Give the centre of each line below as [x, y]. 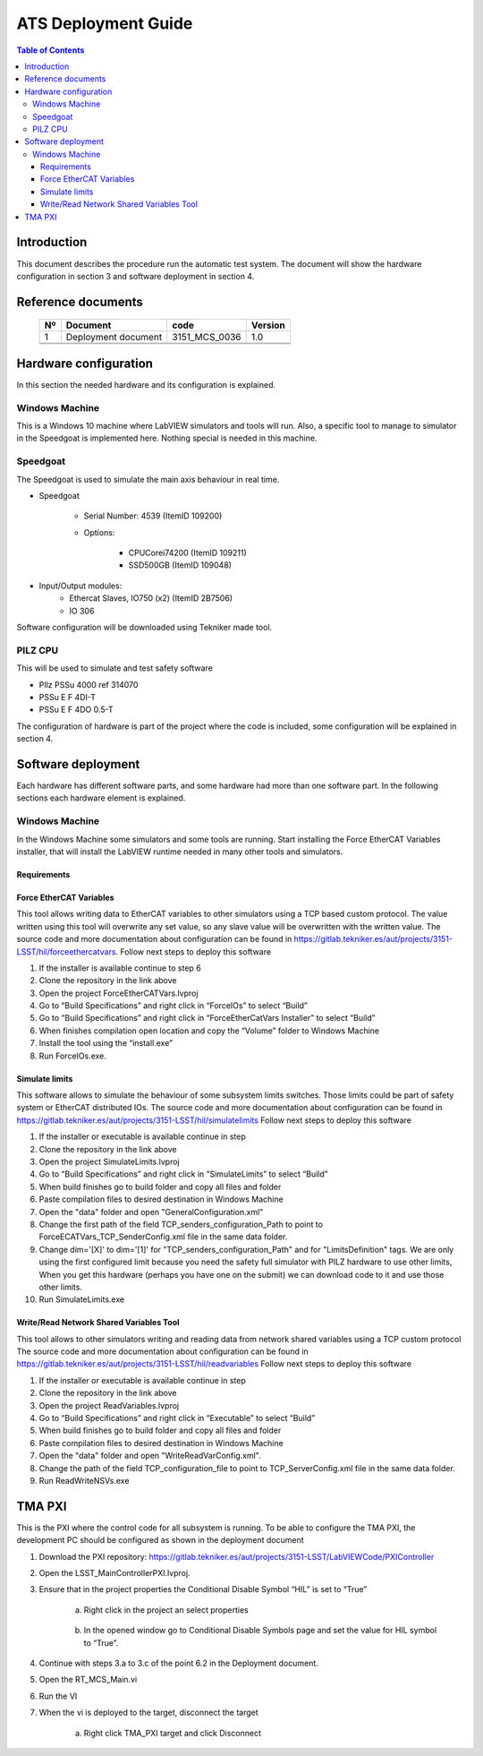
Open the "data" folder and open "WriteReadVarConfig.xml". [150, 1456]
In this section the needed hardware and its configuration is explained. [146, 384]
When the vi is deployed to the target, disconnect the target [148, 1713]
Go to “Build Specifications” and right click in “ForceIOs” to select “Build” [174, 1006]
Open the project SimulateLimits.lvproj [110, 1161]
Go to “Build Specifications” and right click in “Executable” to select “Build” [177, 1418]
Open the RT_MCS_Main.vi [88, 1680]
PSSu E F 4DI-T [68, 697]
